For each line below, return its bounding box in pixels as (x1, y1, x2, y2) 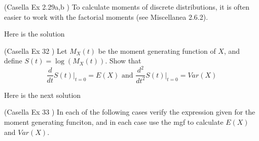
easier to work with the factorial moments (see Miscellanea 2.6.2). (4, 11, 208, 22)
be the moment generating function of (98, 45, 216, 56)
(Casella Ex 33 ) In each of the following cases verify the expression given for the (4, 107, 255, 117)
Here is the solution (4, 28, 65, 39)
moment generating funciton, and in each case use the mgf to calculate (4, 117, 224, 127)
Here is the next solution (4, 89, 81, 100)
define (4, 55, 22, 66)
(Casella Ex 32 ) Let (4, 45, 67, 56)
